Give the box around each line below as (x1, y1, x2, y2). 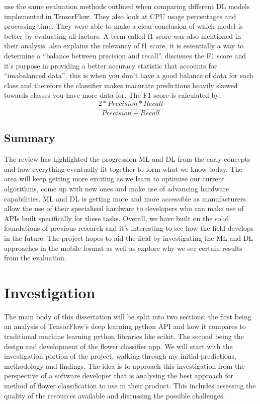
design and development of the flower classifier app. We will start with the (4, 341, 233, 351)
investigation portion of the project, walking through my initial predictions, (4, 351, 236, 361)
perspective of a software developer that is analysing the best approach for (4, 370, 233, 381)
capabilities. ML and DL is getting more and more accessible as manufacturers (4, 193, 246, 204)
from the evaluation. (4, 252, 66, 263)
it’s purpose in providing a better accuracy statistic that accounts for (4, 60, 217, 71)
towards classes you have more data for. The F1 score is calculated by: (4, 90, 221, 100)
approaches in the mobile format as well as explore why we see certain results (4, 242, 242, 253)
